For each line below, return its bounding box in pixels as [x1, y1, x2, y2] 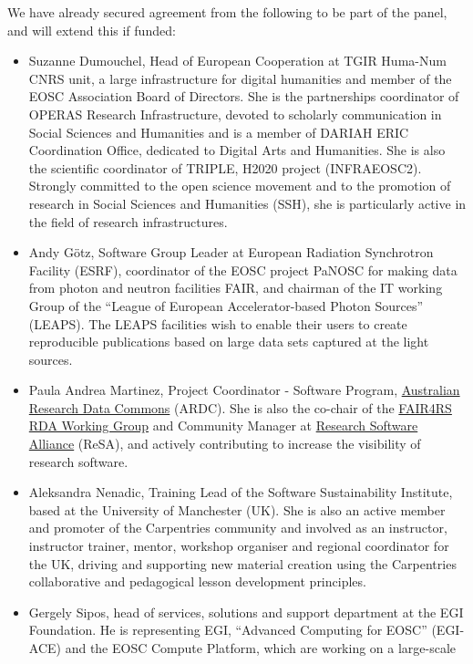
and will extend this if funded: [7, 20, 176, 39]
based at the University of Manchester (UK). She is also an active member [28, 500, 446, 519]
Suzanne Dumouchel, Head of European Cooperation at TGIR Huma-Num [28, 51, 447, 70]
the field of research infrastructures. [28, 212, 228, 231]
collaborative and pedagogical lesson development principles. [28, 572, 366, 591]
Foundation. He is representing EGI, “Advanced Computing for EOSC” [28, 620, 427, 639]
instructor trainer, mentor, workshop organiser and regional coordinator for [28, 536, 449, 555]
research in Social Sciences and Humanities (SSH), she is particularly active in [28, 193, 467, 213]
